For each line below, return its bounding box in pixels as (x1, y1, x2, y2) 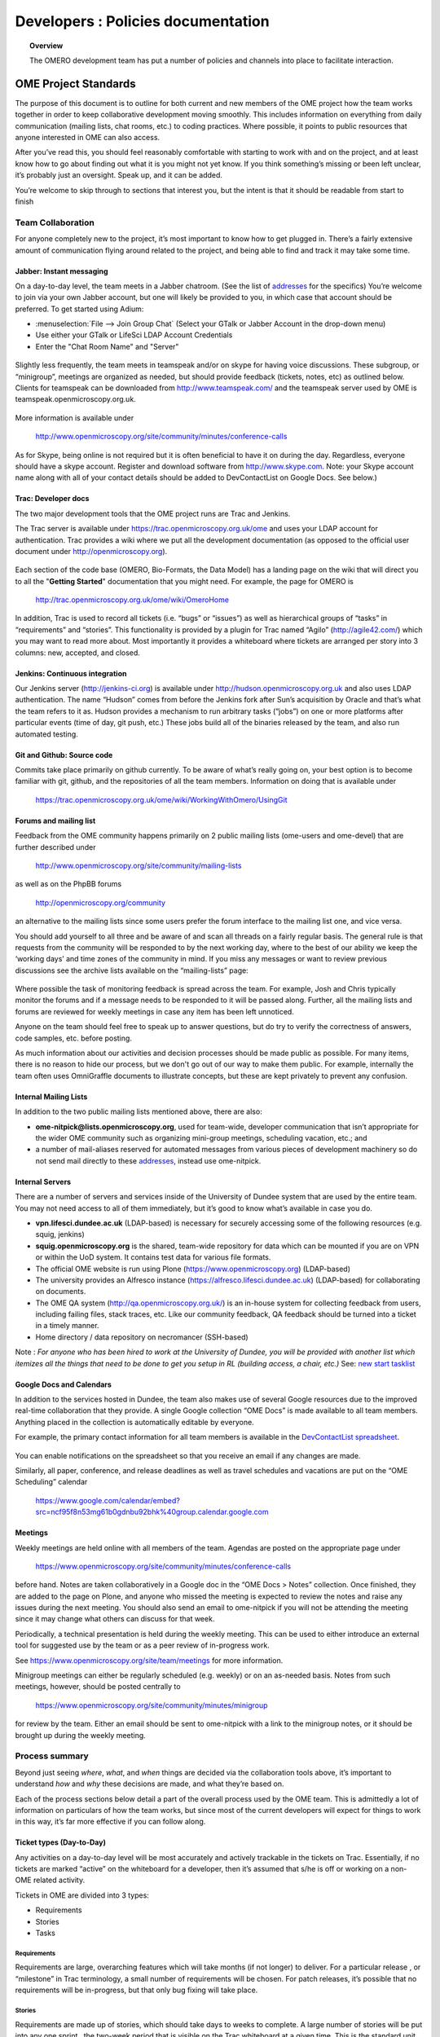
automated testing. (15, 729, 79, 739)
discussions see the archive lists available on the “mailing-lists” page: (15, 966, 249, 975)
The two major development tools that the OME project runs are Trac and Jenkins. (15, 508, 291, 518)
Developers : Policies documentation (15, 12, 270, 30)
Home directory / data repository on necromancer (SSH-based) (35, 1332, 249, 1342)
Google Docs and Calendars (15, 1379, 112, 1389)
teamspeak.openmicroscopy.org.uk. (15, 394, 136, 404)
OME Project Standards (15, 77, 136, 90)
